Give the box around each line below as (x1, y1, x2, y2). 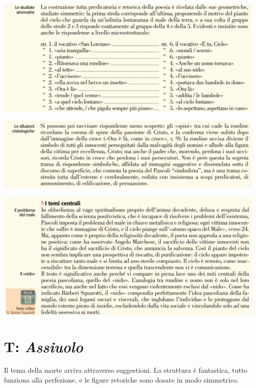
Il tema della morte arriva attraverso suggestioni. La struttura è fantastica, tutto (4, 364, 248, 375)
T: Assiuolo (4, 336, 83, 357)
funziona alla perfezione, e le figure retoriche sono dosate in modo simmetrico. (4, 374, 239, 385)
